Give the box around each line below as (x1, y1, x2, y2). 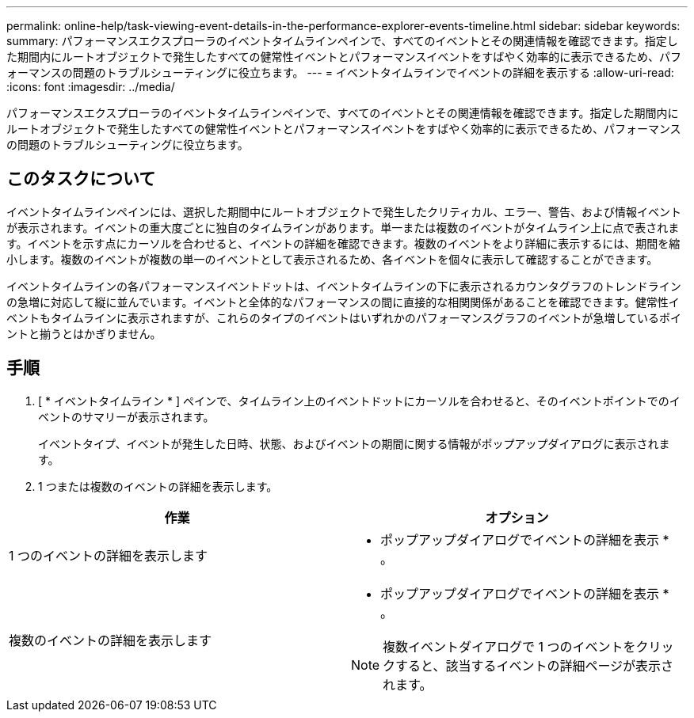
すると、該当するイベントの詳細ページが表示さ (395, 657, 674, 674)
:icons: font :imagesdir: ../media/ (6, 80, 175, 93)
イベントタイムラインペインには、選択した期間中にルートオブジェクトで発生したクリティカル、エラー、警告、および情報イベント (6, 204, 682, 218)
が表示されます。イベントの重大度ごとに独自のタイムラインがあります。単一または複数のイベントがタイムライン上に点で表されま (6, 220, 680, 234)
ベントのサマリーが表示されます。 (38, 409, 215, 424)
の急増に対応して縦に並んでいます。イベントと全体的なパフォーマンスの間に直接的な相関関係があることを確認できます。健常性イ (6, 294, 680, 309)
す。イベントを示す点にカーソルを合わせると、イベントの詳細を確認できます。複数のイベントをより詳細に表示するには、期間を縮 (6, 236, 681, 250)
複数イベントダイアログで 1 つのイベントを (383, 638, 636, 655)
